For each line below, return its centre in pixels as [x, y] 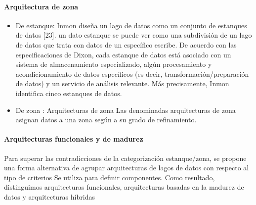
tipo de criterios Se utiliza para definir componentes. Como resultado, [109, 177]
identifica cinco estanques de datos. [69, 93]
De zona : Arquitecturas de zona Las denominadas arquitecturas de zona [126, 110]
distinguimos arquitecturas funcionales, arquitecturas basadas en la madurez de [124, 187]
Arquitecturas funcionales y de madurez [74, 139]
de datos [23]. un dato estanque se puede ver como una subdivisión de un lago [134, 35]
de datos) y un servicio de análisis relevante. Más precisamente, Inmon [122, 83]
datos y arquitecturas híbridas [49, 196]
